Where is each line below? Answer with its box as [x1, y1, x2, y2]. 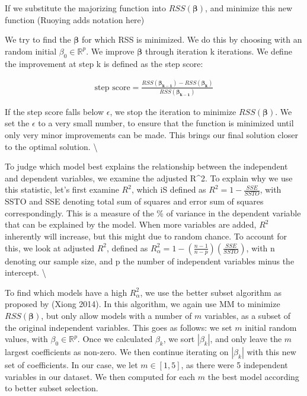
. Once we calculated [77, 333, 153, 345]
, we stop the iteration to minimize [110, 105, 236, 117]
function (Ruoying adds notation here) [5, 13, 145, 25]
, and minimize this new [205, 2, 293, 14]
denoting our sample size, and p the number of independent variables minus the [5, 254, 295, 267]
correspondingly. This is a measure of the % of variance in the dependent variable [5, 206, 301, 219]
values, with [5, 333, 48, 345]
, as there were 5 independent [181, 359, 288, 371]
